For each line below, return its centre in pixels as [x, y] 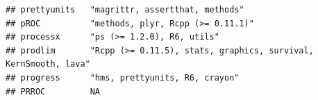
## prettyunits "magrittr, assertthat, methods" [125, 10]
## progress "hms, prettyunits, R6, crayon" [123, 77]
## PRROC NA [53, 91]
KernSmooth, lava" [48, 64]
